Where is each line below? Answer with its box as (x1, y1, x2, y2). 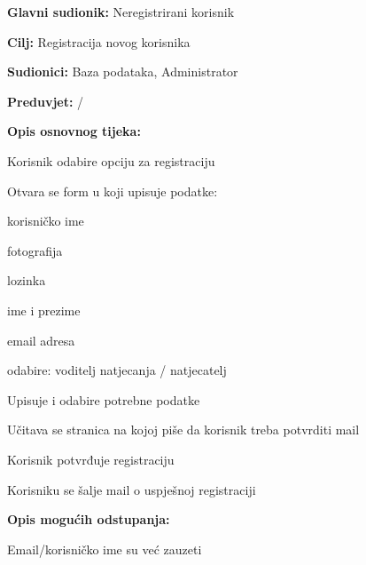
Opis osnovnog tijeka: (7, 122, 141, 140)
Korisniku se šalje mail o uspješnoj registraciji (7, 480, 256, 498)
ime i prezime (7, 300, 81, 319)
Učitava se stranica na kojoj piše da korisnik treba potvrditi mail (7, 420, 360, 439)
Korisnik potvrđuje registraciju (7, 450, 175, 468)
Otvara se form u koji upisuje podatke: (7, 181, 218, 200)
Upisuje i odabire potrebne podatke (7, 390, 200, 409)
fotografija (7, 241, 63, 259)
